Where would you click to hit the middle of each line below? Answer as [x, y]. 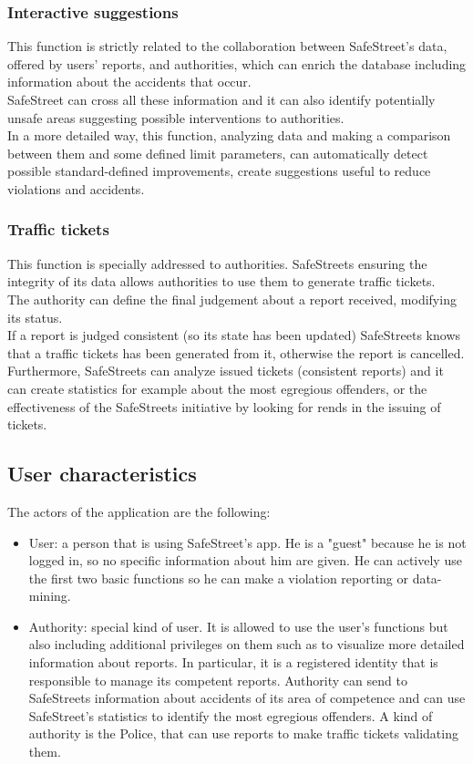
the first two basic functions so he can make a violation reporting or [218, 578]
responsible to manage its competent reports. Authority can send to [218, 680]
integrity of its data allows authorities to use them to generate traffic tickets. [221, 281]
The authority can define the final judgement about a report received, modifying [232, 299]
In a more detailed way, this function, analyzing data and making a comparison [229, 135]
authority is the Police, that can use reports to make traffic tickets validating [243, 733]
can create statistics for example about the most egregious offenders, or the [217, 388]
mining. [50, 596]
